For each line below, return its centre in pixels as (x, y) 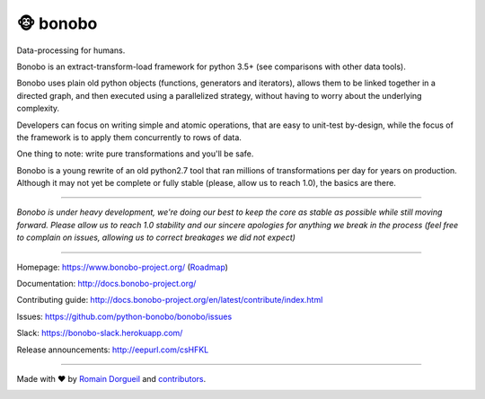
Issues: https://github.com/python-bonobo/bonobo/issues (124, 316)
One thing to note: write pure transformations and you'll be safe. (135, 154)
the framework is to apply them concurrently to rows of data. (129, 137)
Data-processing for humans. (71, 50)
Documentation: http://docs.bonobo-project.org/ (106, 284)
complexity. (38, 109)
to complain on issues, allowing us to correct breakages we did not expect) (156, 237)
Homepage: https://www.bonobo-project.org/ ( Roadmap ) (123, 267)
